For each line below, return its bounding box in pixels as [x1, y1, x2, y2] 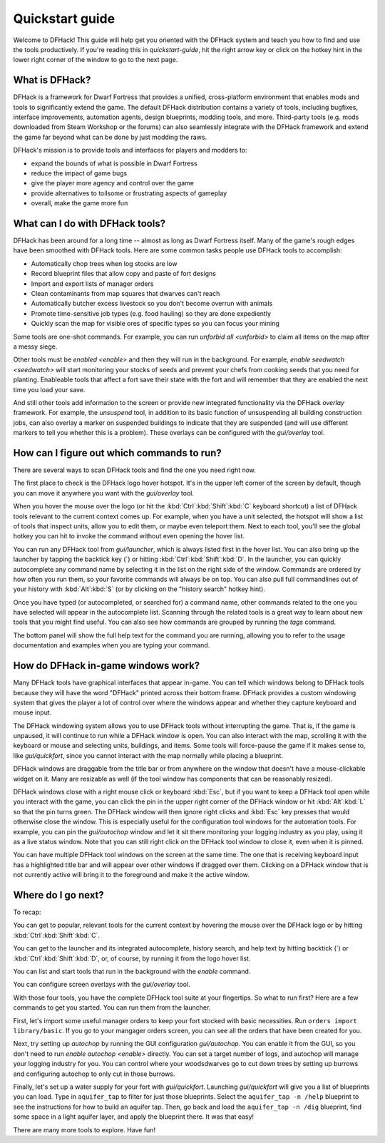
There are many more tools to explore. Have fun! [13, 1125, 156, 1134]
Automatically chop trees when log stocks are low [31, 259, 178, 267]
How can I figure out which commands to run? [13, 446, 222, 459]
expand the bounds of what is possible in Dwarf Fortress [31, 159, 197, 168]
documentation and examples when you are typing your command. [13, 641, 210, 650]
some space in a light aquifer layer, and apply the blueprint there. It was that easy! [13, 1112, 255, 1121]
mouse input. [13, 708, 52, 717]
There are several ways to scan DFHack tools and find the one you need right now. [13, 466, 257, 474]
